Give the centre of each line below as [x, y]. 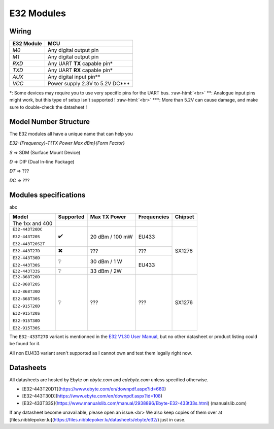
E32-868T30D [26, 291]
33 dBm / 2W [106, 271]
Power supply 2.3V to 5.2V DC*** [89, 84]
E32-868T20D [26, 277]
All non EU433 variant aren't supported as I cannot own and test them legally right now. [101, 353]
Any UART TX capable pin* [80, 63]
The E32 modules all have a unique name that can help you [71, 134]
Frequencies [154, 217]
